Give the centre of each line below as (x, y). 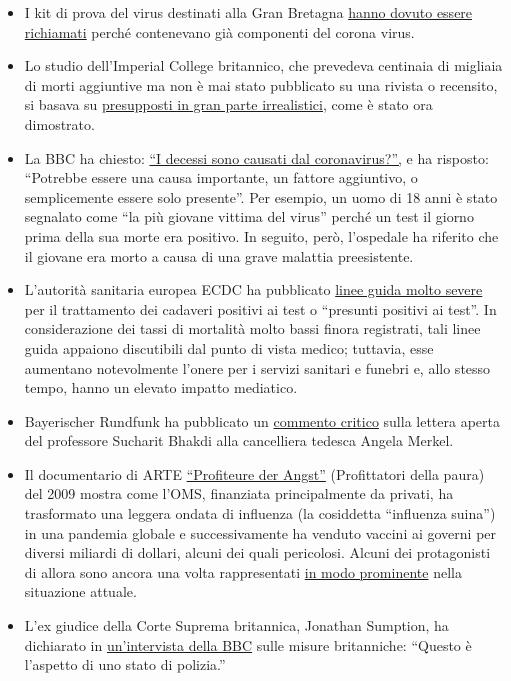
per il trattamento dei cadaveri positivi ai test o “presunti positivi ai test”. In (260, 308)
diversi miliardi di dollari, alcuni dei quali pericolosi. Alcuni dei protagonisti (257, 552)
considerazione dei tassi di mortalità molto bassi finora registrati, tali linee (252, 328)
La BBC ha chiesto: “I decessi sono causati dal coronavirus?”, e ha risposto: (256, 157)
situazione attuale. (80, 591)
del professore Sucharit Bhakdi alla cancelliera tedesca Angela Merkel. (239, 440)
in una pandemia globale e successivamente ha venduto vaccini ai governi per (260, 532)
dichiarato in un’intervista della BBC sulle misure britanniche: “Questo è (248, 644)
